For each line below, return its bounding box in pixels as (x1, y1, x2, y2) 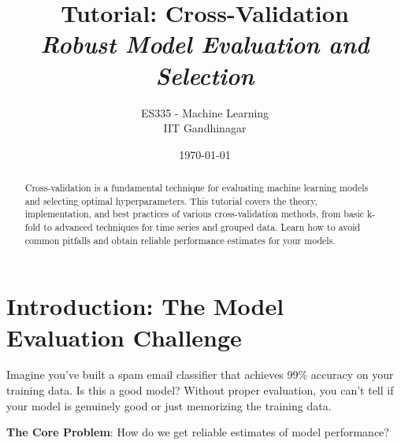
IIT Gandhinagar (163, 120, 247, 136)
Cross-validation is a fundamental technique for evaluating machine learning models (24, 181, 369, 195)
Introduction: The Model (6, 290, 284, 322)
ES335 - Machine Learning (140, 104, 269, 121)
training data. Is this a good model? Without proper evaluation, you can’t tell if (6, 382, 394, 399)
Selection (155, 58, 254, 91)
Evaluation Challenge (6, 321, 242, 353)
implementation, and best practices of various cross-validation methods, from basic (24, 207, 365, 221)
